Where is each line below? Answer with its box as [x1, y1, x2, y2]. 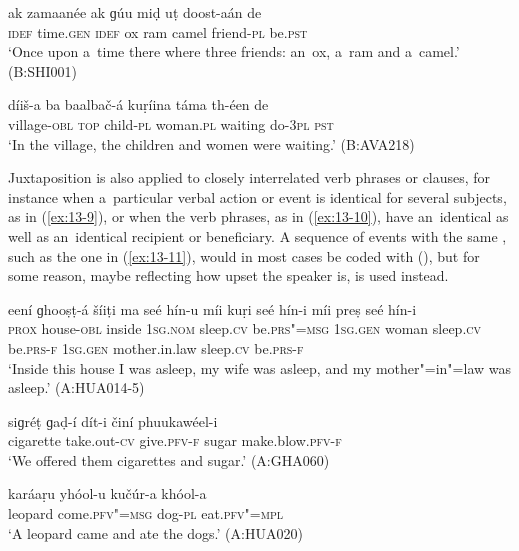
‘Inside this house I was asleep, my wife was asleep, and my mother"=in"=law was [8, 357, 511, 378]
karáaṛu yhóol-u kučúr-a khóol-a [8, 483, 207, 504]
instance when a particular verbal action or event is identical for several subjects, [8, 186, 507, 207]
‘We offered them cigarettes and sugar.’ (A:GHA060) [8, 449, 330, 470]
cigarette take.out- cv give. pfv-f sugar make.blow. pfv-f [8, 430, 342, 451]
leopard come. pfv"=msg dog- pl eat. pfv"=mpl [8, 503, 283, 524]
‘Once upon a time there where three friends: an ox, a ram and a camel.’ [8, 41, 460, 62]
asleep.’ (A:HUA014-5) [8, 377, 145, 398]
